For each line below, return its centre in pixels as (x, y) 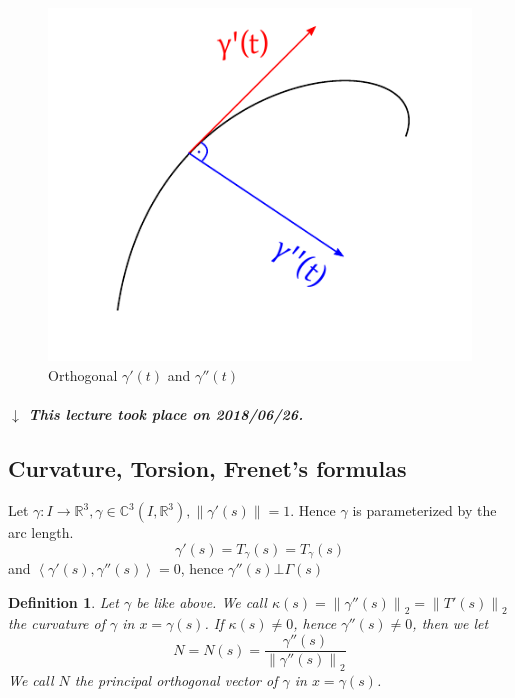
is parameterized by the (424, 510)
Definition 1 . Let (63, 601)
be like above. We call (201, 601)
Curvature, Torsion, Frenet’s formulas (207, 468)
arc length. (41, 532)
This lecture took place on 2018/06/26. (166, 414)
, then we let (450, 623)
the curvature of (56, 623)
